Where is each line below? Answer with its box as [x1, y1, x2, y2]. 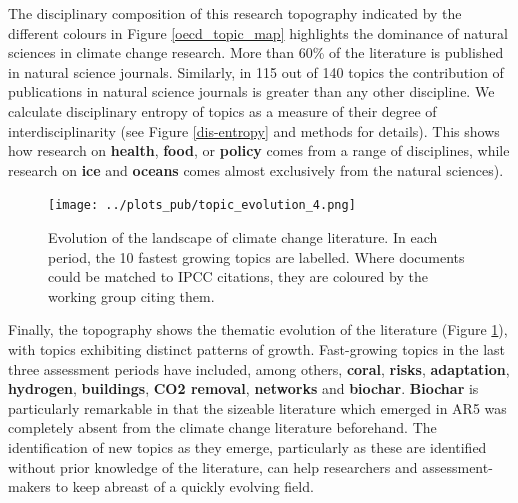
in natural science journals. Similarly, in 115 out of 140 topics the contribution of [8, 61, 504, 82]
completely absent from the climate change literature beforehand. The [8, 417, 437, 438]
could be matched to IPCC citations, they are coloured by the [48, 266, 428, 287]
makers [8, 476, 51, 497]
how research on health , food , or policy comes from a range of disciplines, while [8, 140, 510, 161]
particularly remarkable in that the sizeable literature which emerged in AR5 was [8, 397, 507, 418]
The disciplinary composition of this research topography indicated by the [8, 3, 462, 23]
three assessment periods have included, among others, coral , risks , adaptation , [8, 358, 510, 379]
